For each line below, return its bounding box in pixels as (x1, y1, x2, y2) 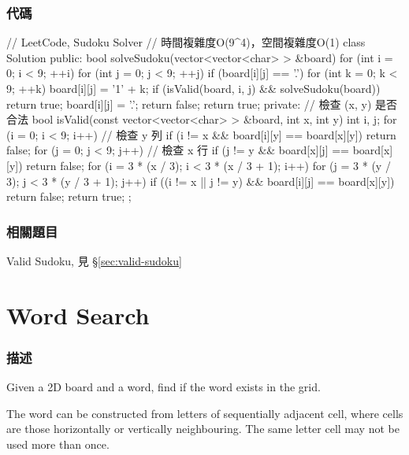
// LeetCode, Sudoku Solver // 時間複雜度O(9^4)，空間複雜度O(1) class (6, 34, 366, 50)
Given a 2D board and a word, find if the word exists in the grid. (6, 379, 321, 395)
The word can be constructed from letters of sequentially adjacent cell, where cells (6, 405, 403, 421)
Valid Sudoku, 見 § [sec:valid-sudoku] (6, 252, 182, 268)
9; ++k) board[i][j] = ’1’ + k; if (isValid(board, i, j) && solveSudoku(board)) (6, 80, 381, 96)
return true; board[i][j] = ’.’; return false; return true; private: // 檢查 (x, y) (6, 95, 372, 112)
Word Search (6, 298, 150, 331)
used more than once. (6, 435, 110, 452)
